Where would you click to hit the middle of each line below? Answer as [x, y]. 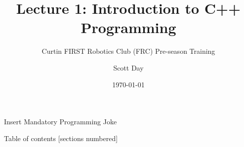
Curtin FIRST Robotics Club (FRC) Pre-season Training [128, 51]
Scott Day [128, 67]
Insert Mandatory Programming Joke [61, 122]
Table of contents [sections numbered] [61, 138]
